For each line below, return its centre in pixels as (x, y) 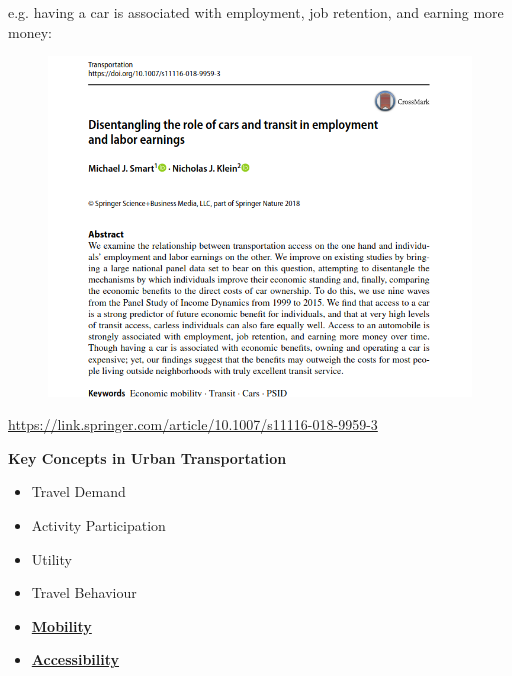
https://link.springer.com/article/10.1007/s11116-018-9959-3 (193, 424)
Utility (51, 558)
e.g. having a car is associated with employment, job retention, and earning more (256, 12)
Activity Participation (98, 525)
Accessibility (75, 659)
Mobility (61, 625)
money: (30, 31)
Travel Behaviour (84, 592)
